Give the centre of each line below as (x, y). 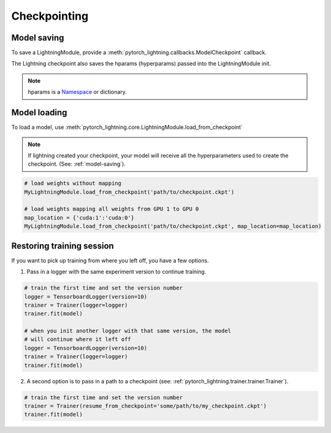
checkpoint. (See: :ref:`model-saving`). (77, 164)
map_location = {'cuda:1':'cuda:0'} (79, 217)
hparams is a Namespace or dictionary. (77, 92)
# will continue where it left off (78, 339)
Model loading (39, 113)
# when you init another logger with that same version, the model (128, 331)
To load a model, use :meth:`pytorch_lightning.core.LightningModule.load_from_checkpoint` (127, 127)
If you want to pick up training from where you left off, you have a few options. (110, 260)
